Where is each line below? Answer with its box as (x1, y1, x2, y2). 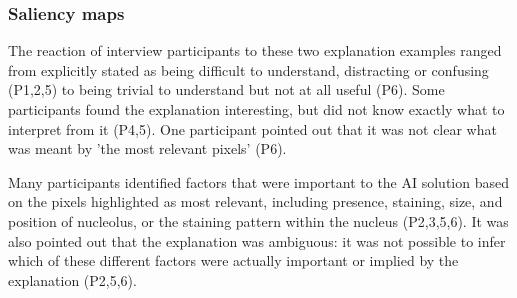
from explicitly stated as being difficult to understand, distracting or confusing (8, 59, 489, 80)
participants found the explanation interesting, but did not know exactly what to (8, 99, 505, 119)
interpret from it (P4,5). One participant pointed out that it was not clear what (8, 118, 497, 139)
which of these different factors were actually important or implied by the (8, 250, 459, 271)
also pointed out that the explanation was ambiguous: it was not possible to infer (8, 230, 506, 251)
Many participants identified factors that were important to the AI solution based (8, 171, 509, 192)
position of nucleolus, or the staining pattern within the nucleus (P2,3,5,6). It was (8, 210, 509, 231)
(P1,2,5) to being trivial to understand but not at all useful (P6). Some (8, 79, 445, 100)
